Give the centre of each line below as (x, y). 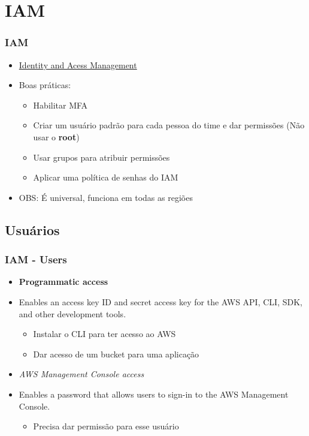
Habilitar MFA (60, 105)
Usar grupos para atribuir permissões (102, 157)
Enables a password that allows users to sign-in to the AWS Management (154, 394)
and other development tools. (72, 313)
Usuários (32, 229)
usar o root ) (56, 136)
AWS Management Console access (81, 374)
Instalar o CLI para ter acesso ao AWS (104, 334)
